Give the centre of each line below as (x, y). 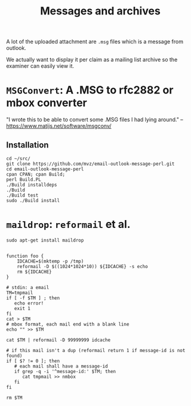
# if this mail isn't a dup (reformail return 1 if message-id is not (96, 350)
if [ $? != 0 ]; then (33, 361)
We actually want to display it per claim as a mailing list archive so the (92, 60)
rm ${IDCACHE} (34, 272)
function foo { (25, 256)
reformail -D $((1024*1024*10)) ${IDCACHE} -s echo (82, 266)
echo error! (29, 303)
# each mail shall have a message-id (61, 366)
